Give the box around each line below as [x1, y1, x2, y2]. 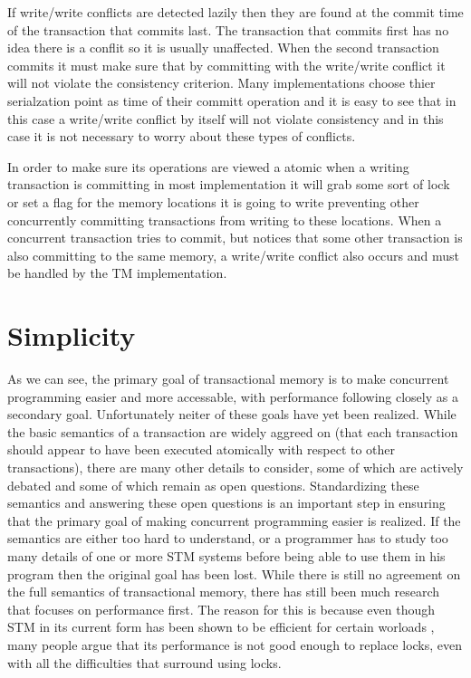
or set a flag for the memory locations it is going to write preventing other [7, 192, 419, 211]
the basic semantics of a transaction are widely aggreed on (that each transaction [7, 422, 458, 441]
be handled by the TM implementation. [7, 263, 227, 282]
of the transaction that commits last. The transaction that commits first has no [7, 20, 449, 39]
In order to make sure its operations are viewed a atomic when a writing [7, 157, 409, 176]
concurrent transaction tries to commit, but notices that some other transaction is [7, 228, 463, 247]
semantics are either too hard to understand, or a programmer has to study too [7, 529, 448, 548]
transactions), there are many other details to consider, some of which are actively [7, 458, 464, 476]
